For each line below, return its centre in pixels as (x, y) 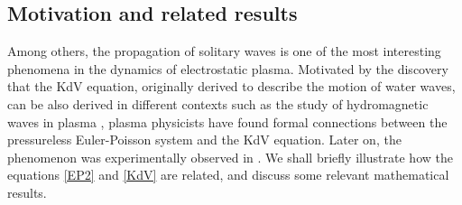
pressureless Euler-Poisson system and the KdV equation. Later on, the (204, 140)
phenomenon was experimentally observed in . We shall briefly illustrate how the (230, 157)
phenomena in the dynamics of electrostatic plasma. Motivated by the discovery (228, 68)
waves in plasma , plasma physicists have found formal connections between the (227, 121)
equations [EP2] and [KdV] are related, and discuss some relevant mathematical (228, 175)
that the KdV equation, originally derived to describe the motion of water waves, (231, 86)
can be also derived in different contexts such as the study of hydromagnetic (218, 103)
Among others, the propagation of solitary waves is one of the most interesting (224, 51)
